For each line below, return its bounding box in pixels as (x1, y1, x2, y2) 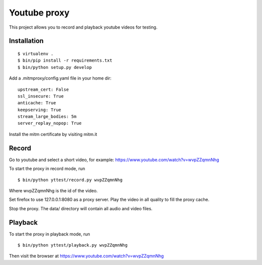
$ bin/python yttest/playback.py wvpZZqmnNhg (17, 243, 128, 248)
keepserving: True (17, 107, 62, 113)
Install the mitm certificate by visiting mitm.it (9, 131, 98, 137)
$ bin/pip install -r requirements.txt (17, 58, 113, 63)
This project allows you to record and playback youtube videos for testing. (9, 24, 158, 30)
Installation (9, 37, 44, 45)
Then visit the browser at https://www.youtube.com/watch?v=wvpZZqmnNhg (9, 253, 164, 259)
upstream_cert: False (17, 86, 69, 92)
